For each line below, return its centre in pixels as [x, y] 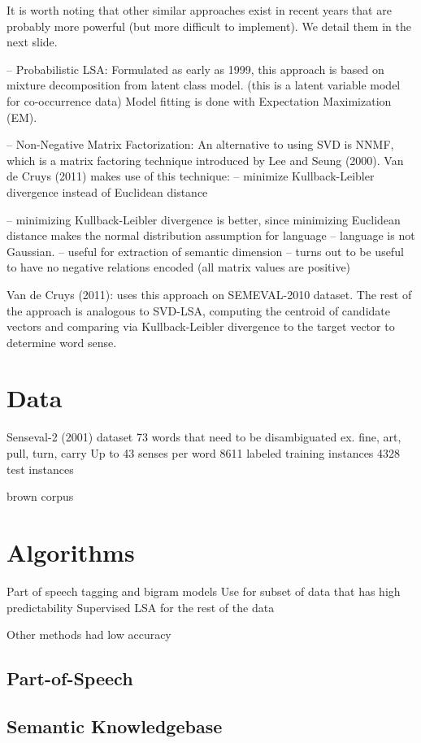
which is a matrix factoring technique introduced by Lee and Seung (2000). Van [205, 160]
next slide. [32, 42]
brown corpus [40, 496]
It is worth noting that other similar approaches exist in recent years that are [199, 10]
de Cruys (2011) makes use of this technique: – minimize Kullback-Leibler [191, 176]
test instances [40, 469]
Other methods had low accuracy [89, 634]
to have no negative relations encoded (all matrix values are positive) [179, 267]
